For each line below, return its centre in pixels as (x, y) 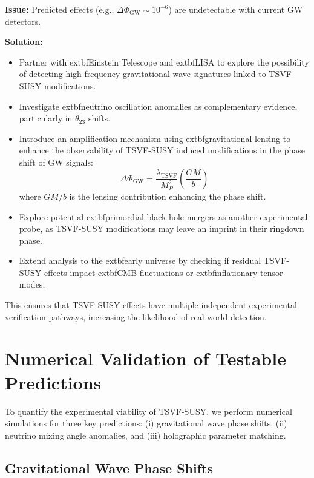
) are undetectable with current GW (236, 9)
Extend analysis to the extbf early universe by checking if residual (140, 261)
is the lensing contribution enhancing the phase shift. (168, 196)
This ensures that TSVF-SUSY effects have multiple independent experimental (151, 305)
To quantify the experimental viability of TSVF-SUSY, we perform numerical (149, 411)
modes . (32, 284)
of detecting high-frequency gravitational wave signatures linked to (142, 74)
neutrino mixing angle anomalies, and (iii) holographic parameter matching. (146, 435)
